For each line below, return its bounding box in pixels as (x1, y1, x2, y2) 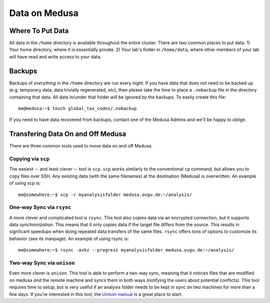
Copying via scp (9, 155, 50, 162)
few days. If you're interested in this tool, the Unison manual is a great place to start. (9, 291, 183, 297)
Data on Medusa (9, 7, 78, 18)
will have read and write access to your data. (9, 53, 102, 59)
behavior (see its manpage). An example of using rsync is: (9, 235, 129, 241)
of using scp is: (9, 180, 41, 186)
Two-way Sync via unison (9, 259, 75, 266)
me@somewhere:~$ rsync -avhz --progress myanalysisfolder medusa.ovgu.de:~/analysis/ (18, 247, 234, 253)
